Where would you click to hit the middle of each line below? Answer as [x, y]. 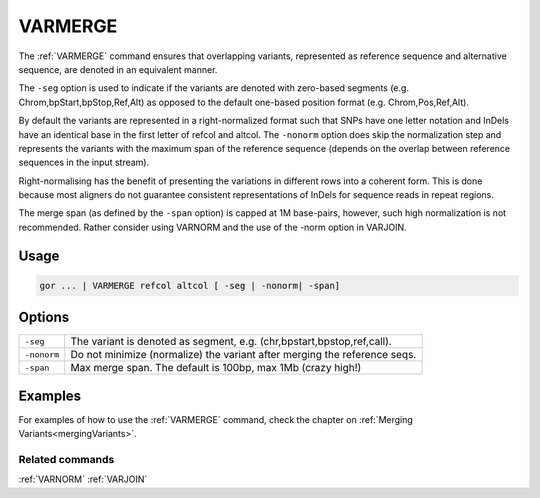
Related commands [66, 460]
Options [44, 317]
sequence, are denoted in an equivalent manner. [118, 69]
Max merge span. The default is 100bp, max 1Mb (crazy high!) [216, 368]
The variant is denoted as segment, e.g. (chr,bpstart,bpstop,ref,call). [231, 342]
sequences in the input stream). [84, 162]
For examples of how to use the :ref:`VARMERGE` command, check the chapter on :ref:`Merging [216, 419]
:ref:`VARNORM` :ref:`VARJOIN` [83, 479]
